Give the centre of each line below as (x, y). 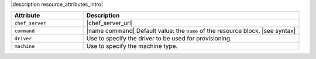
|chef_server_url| (109, 23)
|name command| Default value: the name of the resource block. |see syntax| (191, 31)
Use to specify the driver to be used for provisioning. (159, 39)
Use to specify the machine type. (132, 46)
